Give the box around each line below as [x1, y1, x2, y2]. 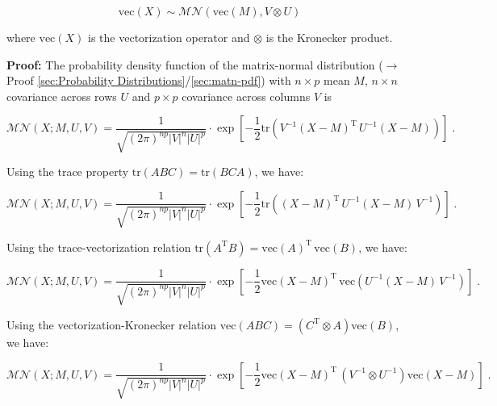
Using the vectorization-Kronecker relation [6, 316, 217, 333]
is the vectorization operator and [88, 29, 250, 45]
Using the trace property [6, 163, 129, 180]
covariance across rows [6, 87, 117, 104]
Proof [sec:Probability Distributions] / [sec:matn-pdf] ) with [6, 72, 291, 89]
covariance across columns [182, 87, 311, 104]
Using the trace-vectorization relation [6, 238, 191, 255]
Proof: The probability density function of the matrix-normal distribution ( [6, 56, 383, 73]
